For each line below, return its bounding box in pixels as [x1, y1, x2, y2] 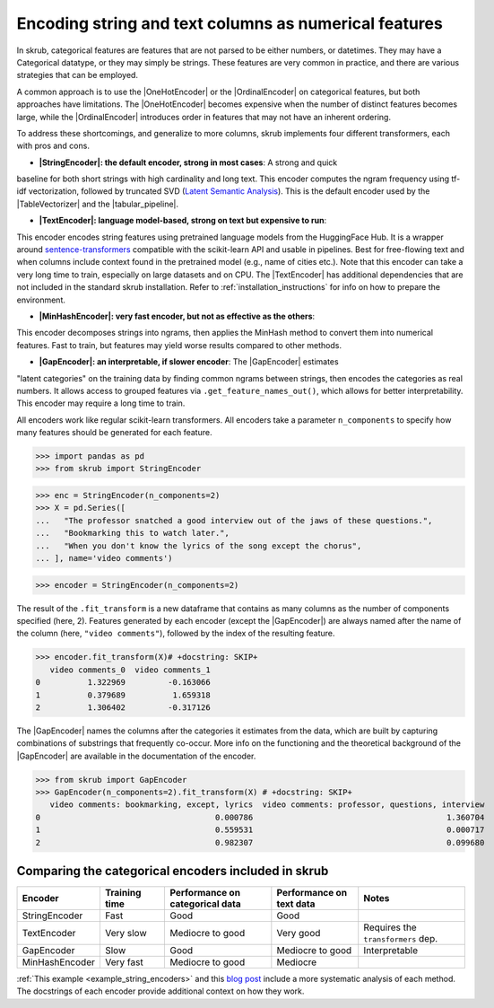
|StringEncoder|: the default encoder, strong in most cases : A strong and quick [39, 157, 338, 168]
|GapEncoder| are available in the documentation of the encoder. [16, 750, 256, 761]
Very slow [104, 927, 147, 940]
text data [276, 898, 316, 910]
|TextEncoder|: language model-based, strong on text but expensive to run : [39, 215, 327, 226]
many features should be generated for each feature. [16, 427, 212, 438]
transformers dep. [363, 933, 438, 945]
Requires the [363, 921, 417, 933]
